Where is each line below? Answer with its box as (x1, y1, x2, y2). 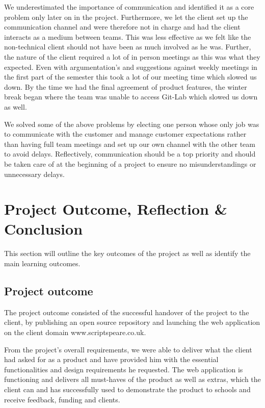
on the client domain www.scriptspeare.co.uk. (4, 326, 146, 337)
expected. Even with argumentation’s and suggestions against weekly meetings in (4, 61, 257, 72)
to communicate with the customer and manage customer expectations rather (4, 129, 247, 139)
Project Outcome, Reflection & (4, 198, 227, 219)
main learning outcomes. (4, 258, 81, 268)
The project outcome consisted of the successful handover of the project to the (4, 307, 249, 317)
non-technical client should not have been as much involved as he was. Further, (4, 41, 251, 52)
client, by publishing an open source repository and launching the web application (4, 317, 260, 327)
